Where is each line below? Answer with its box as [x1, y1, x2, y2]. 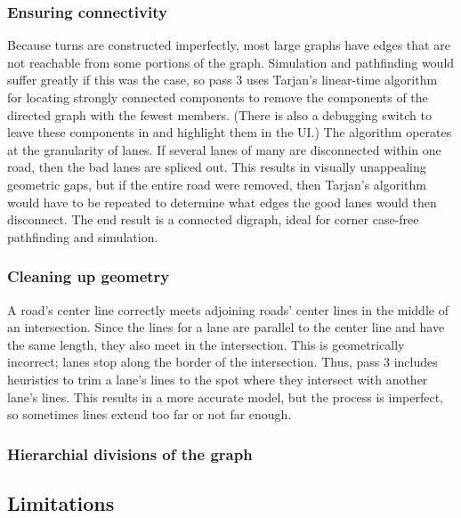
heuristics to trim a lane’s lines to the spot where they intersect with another [7, 369, 428, 388]
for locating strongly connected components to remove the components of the [7, 88, 428, 106]
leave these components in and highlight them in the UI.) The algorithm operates [7, 123, 452, 142]
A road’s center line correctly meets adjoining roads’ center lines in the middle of [7, 300, 449, 319]
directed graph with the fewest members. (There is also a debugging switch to [7, 105, 432, 124]
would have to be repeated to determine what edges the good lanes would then [7, 192, 437, 211]
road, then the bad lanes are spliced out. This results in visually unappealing [7, 158, 426, 176]
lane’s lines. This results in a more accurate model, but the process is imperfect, [7, 387, 443, 406]
